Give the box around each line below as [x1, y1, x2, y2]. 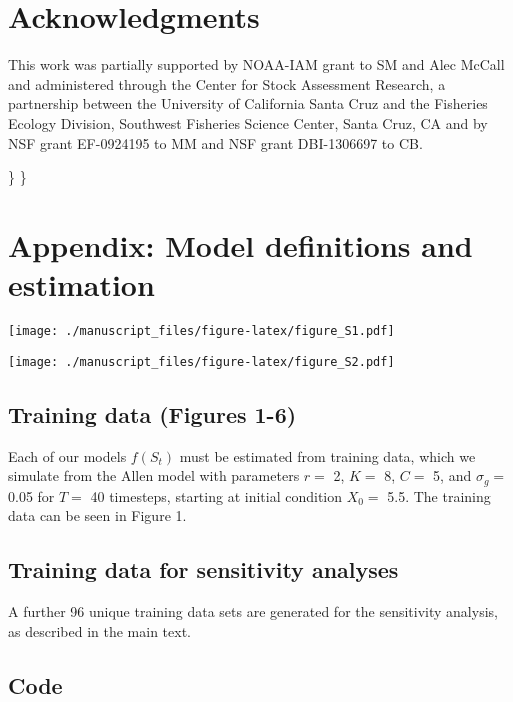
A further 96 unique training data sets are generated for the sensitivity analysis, [8, 600, 498, 621]
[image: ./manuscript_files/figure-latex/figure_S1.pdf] [8, 324, 395, 338]
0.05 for [8, 485, 55, 506]
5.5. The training [387, 485, 491, 506]
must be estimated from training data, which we [179, 445, 476, 466]
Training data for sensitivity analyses [8, 554, 399, 585]
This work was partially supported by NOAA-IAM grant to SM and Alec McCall [8, 54, 505, 75]
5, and [433, 465, 472, 486]
